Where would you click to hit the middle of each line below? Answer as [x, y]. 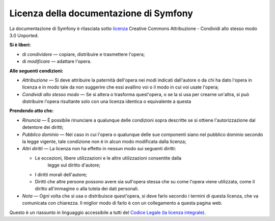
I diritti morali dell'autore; [61, 174]
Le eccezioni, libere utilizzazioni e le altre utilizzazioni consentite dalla [108, 158]
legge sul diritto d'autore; [74, 165]
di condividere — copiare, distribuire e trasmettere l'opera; [84, 54]
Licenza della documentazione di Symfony [101, 13]
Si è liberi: [20, 45]
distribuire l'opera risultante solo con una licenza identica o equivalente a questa [107, 101]
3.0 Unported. [24, 35]
